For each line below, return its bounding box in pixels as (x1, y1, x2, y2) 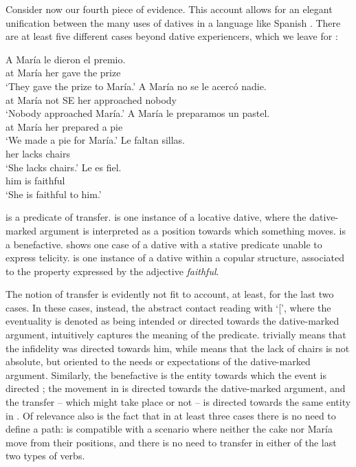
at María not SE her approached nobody (5, 92, 177, 107)
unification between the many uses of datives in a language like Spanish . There (5, 15, 341, 30)
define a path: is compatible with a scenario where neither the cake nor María (5, 422, 333, 436)
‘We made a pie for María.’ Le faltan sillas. (5, 133, 185, 147)
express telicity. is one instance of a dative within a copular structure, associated (5, 250, 345, 265)
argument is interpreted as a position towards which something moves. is (39, 223, 346, 237)
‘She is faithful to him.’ (5, 186, 102, 201)
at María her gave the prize (5, 65, 121, 80)
